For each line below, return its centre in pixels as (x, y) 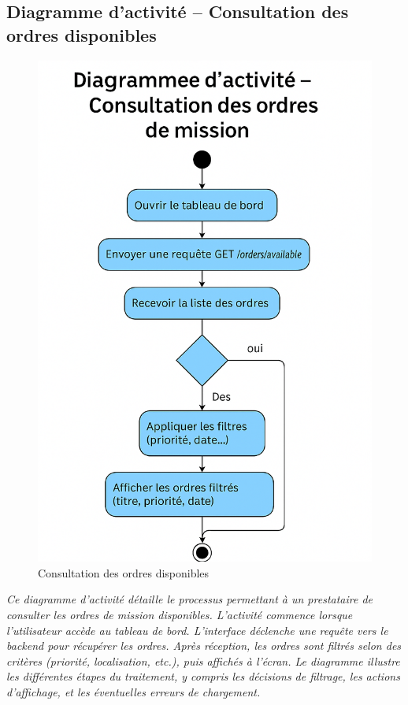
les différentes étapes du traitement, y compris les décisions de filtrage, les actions (203, 676)
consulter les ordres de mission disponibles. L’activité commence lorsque (180, 614)
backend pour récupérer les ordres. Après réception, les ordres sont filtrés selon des (204, 646)
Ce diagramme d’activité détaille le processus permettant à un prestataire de (190, 599)
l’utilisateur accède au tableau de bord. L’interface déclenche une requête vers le (197, 630)
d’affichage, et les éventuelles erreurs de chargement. (134, 691)
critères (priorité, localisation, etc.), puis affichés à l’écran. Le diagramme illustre (203, 660)
